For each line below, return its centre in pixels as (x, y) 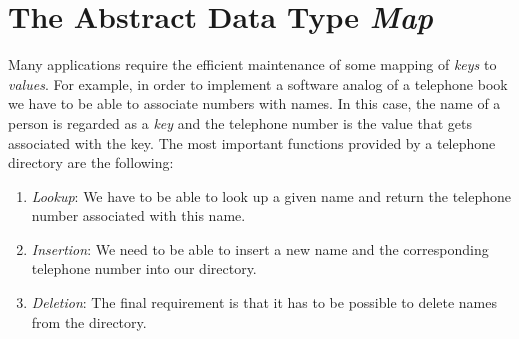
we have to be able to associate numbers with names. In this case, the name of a (254, 103)
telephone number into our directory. (144, 268)
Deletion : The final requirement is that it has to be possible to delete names (264, 302)
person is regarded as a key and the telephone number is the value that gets (240, 122)
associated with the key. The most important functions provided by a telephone (252, 142)
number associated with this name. (138, 215)
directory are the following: (91, 162)
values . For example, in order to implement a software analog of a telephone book (258, 83)
